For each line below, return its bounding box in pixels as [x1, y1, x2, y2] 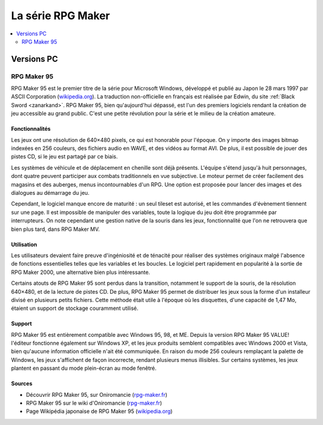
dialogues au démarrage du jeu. [11, 189, 90, 196]
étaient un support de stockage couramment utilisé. [11, 305, 139, 312]
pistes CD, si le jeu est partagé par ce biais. [11, 153, 118, 160]
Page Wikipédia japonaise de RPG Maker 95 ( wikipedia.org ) [26, 408, 173, 415]
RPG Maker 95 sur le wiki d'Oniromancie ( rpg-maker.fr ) [26, 399, 163, 407]
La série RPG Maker [11, 9, 110, 22]
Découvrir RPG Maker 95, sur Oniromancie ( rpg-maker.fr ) [26, 391, 167, 398]
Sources [11, 380, 33, 387]
